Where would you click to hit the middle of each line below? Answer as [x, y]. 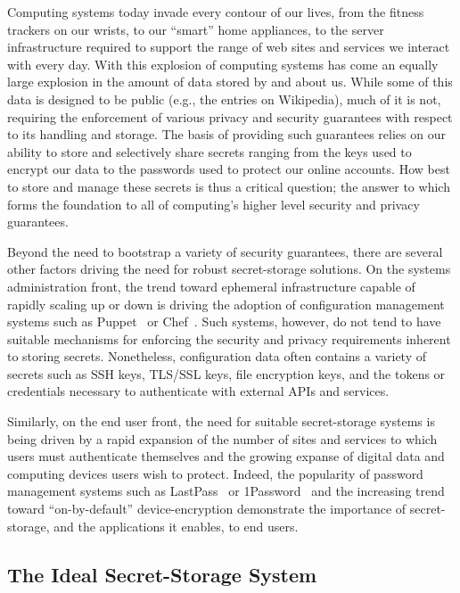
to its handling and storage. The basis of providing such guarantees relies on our [226, 134]
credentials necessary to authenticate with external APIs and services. [198, 391]
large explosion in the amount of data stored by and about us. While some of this [230, 82]
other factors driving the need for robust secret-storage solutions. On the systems [229, 269]
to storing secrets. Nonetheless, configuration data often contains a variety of [217, 356]
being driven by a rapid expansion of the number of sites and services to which [222, 438]
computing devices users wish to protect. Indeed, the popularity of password [215, 473]
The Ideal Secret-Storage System [162, 574]
